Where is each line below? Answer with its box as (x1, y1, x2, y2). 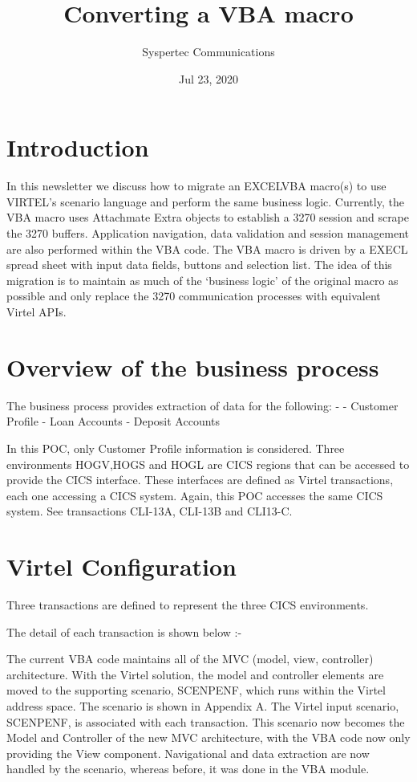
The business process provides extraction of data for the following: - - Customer (6, 397, 399, 413)
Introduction (6, 131, 149, 164)
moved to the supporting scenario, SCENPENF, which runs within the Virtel (6, 682, 386, 699)
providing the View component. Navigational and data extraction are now (6, 744, 370, 761)
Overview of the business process (6, 350, 379, 383)
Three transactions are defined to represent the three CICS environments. (6, 597, 369, 613)
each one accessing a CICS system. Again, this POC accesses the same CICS (6, 487, 383, 503)
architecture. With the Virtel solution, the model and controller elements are (6, 666, 384, 682)
